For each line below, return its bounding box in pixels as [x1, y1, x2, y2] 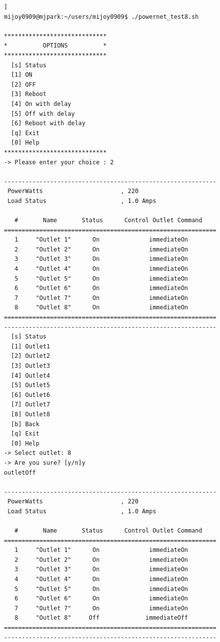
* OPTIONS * [4, 42, 107, 49]
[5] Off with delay [11, 110, 75, 117]
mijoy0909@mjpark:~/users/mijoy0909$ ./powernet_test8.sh [4, 13, 199, 20]
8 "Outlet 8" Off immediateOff [14, 614, 188, 622]
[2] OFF [11, 81, 36, 88]
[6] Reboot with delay [11, 120, 86, 127]
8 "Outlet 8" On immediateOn [14, 304, 188, 311]
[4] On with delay [11, 100, 72, 107]
